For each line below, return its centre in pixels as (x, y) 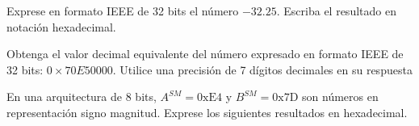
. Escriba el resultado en (336, 10)
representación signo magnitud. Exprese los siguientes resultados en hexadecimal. (207, 112)
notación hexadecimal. (61, 26)
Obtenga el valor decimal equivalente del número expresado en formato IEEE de (205, 54)
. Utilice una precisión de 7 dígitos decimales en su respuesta (262, 69)
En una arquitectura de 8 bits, (82, 97)
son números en (340, 97)
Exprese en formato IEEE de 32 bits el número (123, 10)
